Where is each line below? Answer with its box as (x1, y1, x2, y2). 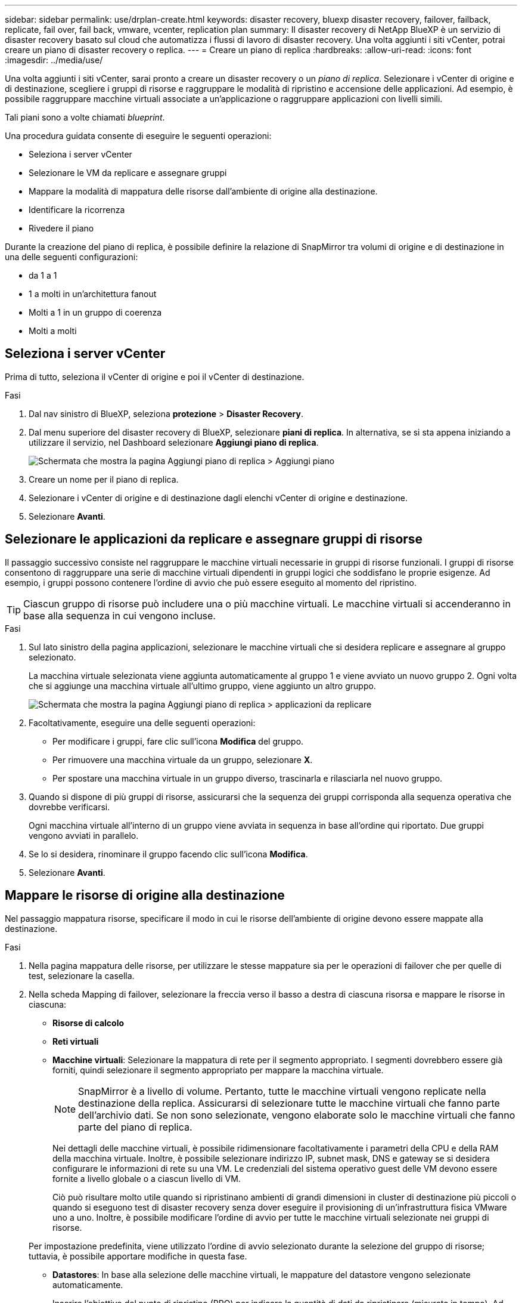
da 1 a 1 (29, 270, 57, 280)
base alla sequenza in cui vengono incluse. (23, 609, 216, 622)
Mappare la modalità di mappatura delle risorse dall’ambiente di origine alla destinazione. (29, 186, 378, 196)
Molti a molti (29, 326, 77, 336)
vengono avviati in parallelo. (29, 830, 139, 841)
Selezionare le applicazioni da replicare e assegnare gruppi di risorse (5, 532, 423, 547)
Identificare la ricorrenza (29, 205, 125, 215)
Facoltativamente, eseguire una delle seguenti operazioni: (29, 717, 256, 728)
